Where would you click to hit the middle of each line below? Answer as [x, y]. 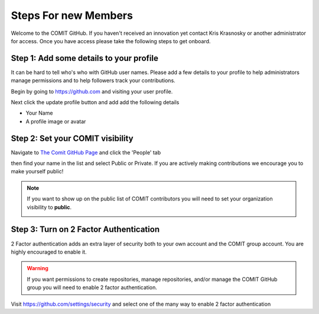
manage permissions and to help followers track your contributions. [93, 80]
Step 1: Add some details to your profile [85, 58]
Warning [38, 268]
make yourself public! [37, 171]
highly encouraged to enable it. [49, 252]
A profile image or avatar [56, 121]
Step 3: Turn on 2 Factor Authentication [85, 230]
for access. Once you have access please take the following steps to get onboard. [111, 41]
